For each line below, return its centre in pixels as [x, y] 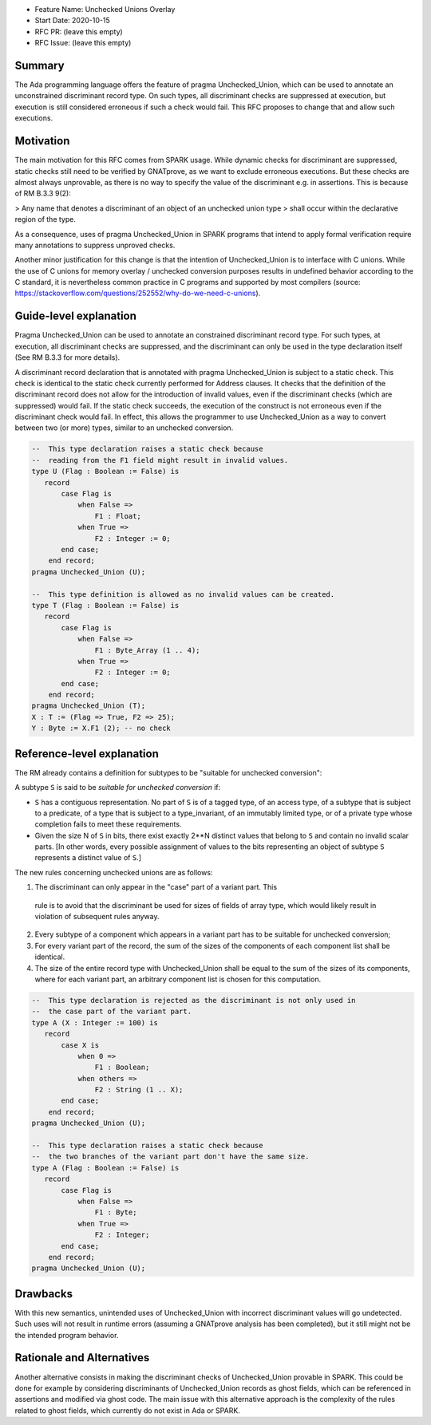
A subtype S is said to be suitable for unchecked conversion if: [118, 787]
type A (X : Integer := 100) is [95, 1022]
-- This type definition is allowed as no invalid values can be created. [183, 594]
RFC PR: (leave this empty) [79, 31]
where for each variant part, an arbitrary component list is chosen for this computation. [178, 979]
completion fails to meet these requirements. [108, 824]
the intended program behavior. [67, 1335]
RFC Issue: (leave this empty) [83, 43]
